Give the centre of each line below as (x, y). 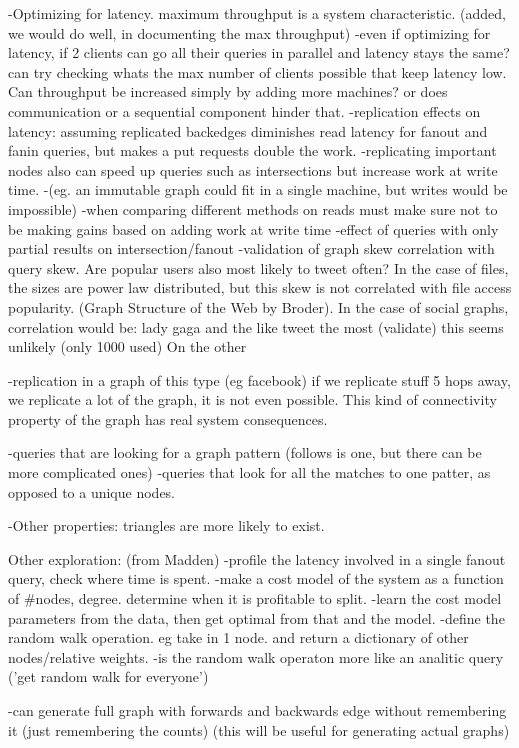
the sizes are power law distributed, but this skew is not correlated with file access (260, 287)
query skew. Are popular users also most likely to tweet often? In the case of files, (258, 267)
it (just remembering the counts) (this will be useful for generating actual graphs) (259, 729)
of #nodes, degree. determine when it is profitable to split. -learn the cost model (255, 598)
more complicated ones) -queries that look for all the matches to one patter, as (249, 472)
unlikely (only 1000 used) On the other (127, 346)
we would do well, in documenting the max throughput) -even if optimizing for (249, 32)
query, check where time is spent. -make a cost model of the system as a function (256, 578)
